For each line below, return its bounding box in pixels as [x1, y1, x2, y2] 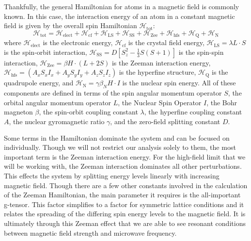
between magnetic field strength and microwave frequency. [4, 227, 177, 238]
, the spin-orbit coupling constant [39, 107, 138, 117]
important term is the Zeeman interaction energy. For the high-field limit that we [4, 151, 246, 161]
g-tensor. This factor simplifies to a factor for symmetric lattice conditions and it [4, 199, 244, 209]
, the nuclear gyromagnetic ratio [9, 116, 105, 126]
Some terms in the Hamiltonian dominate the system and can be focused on [4, 132, 230, 143]
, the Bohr [206, 97, 237, 107]
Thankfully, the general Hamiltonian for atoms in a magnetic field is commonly [4, 1, 239, 11]
